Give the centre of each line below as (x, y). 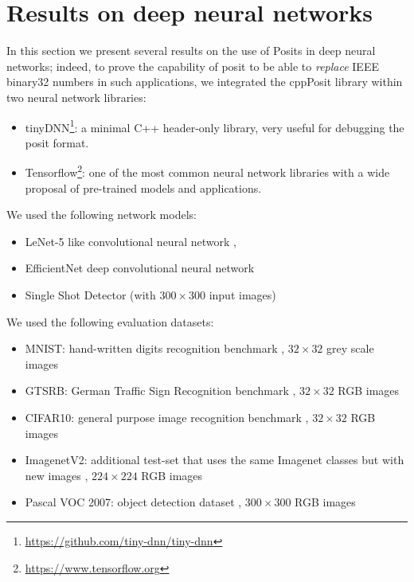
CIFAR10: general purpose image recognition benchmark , (167, 417)
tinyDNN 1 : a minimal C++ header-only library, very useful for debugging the (215, 126)
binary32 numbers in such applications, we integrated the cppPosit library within (205, 82)
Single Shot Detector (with (90, 294)
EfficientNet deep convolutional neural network (140, 268)
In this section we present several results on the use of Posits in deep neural (191, 51)
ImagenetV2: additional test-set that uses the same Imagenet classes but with (215, 460)
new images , (57, 475)
